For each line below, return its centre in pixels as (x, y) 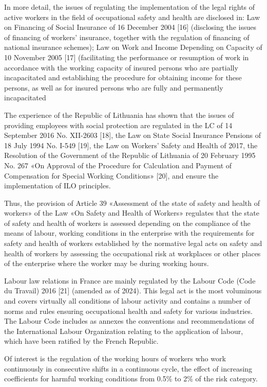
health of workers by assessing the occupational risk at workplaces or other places (132, 253)
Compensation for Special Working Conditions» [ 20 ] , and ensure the (111, 175)
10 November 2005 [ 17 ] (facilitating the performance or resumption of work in (127, 57)
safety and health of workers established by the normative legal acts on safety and (133, 243)
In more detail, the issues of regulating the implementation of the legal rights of (130, 7)
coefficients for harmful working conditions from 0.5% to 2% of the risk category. (131, 379)
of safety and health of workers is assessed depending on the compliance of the (127, 223)
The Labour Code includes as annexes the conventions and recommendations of (129, 321)
